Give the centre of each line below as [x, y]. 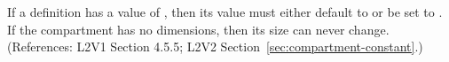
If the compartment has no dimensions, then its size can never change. [198, 29]
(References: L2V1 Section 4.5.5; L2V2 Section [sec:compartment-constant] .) [215, 46]
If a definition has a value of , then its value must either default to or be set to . [225, 12]
